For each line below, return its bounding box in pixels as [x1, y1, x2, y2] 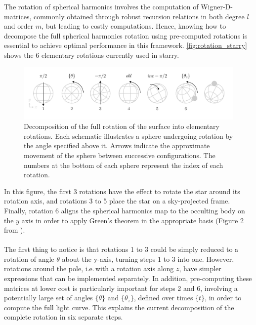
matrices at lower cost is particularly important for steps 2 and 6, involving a [4, 283, 238, 293]
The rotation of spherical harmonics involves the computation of [4, 1, 199, 11]
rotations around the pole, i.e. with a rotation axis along [4, 263, 174, 274]
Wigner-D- [201, 1, 233, 11]
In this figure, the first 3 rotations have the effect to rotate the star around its [4, 186, 240, 196]
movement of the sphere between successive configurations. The [24, 150, 215, 160]
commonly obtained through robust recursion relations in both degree [33, 11, 245, 21]
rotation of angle [4, 253, 54, 264]
